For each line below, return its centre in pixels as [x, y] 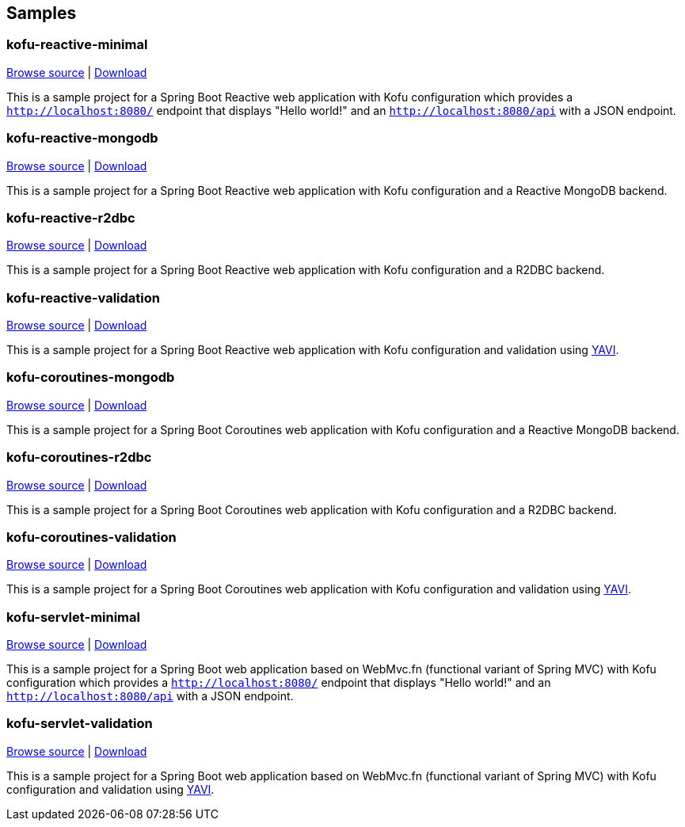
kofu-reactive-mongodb [82, 138]
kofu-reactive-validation [83, 297]
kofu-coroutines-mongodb [91, 377]
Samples [42, 13]
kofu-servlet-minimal [73, 617]
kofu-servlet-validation [80, 724]
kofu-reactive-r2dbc [71, 217]
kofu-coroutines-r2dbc [79, 457]
